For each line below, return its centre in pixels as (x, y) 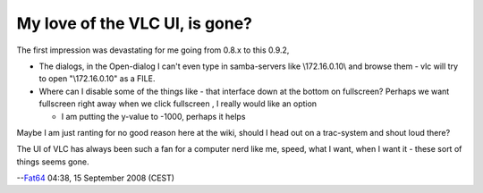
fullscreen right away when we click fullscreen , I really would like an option (178, 104)
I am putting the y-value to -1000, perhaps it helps (153, 116)
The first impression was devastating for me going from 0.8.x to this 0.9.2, (153, 50)
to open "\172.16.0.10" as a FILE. (97, 79)
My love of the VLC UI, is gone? (135, 23)
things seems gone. (53, 162)
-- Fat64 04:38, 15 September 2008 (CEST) (95, 178)
